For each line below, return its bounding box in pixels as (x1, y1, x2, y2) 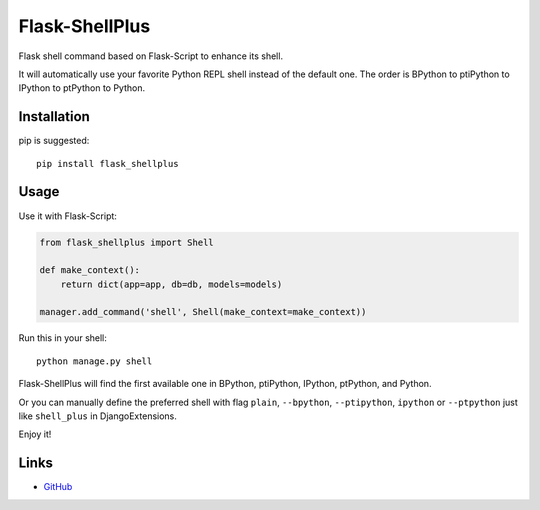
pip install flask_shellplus (36, 158, 179, 169)
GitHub (43, 481, 73, 493)
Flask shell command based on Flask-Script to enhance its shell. (18, 50, 284, 62)
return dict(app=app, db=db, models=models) (60, 278, 283, 290)
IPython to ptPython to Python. (18, 82, 145, 94)
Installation (18, 108, 90, 125)
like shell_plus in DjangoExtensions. (18, 410, 177, 422)
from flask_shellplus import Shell (39, 236, 214, 248)
